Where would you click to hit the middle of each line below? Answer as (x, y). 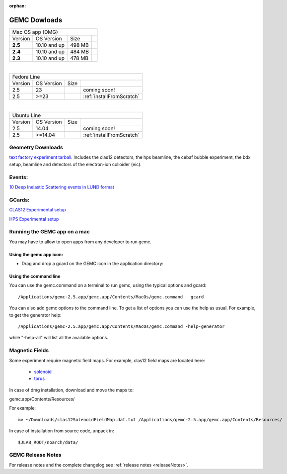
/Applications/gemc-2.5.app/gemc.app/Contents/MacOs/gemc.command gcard (111, 297)
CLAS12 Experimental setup (38, 210)
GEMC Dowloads (36, 20)
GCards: (19, 200)
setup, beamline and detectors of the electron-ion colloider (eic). (75, 164)
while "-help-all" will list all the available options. (59, 338)
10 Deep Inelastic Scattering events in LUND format (62, 187)
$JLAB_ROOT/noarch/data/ (48, 442)
